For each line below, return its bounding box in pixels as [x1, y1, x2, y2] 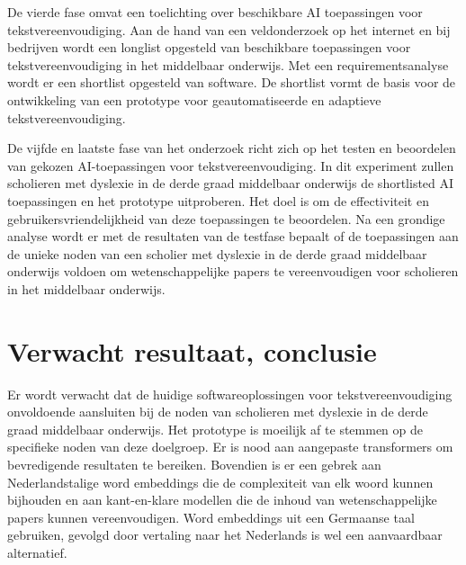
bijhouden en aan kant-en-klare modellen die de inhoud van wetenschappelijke [7, 490, 437, 509]
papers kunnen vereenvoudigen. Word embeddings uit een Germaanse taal [7, 507, 415, 526]
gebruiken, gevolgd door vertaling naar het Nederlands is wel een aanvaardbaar [7, 525, 443, 544]
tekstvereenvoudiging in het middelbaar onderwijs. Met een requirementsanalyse [7, 55, 449, 74]
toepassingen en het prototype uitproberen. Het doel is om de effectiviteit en [7, 191, 429, 210]
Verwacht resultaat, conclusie [7, 332, 377, 369]
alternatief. [7, 543, 67, 561]
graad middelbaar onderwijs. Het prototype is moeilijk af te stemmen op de [7, 419, 423, 438]
